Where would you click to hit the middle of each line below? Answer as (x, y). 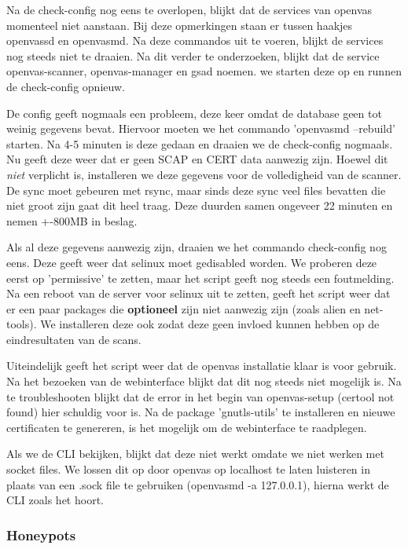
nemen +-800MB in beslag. (72, 220)
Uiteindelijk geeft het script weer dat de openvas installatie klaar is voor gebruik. (202, 366)
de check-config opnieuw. (66, 86)
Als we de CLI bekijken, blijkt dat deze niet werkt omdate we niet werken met (195, 454)
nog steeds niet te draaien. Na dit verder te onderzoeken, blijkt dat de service (193, 55)
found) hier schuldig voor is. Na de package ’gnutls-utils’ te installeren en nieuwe (201, 412)
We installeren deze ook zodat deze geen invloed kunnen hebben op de (210, 324)
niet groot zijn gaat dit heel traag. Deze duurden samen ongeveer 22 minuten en (200, 205)
